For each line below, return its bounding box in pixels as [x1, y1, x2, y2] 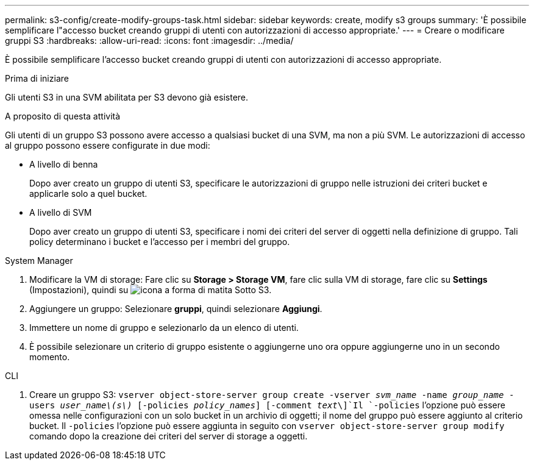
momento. [29, 352, 70, 362]
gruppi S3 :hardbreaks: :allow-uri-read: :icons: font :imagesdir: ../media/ [5, 35, 294, 46]
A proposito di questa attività [5, 111, 121, 121]
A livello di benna [29, 159, 98, 169]
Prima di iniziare [5, 73, 69, 83]
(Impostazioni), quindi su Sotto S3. [29, 285, 272, 295]
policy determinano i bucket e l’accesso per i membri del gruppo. [29, 236, 290, 247]
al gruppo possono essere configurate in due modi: [5, 140, 210, 151]
